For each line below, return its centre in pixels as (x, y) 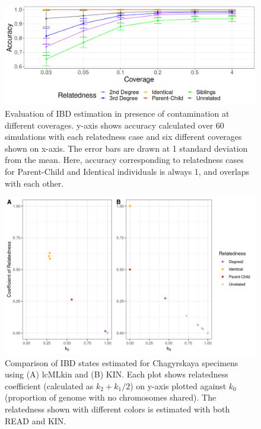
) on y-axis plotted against (178, 385)
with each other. (34, 183)
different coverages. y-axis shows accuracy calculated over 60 (114, 125)
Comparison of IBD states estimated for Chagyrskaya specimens (122, 362)
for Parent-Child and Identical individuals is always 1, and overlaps (127, 171)
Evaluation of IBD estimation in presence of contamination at (117, 113)
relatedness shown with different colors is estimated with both (117, 409)
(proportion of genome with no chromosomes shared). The (111, 397)
